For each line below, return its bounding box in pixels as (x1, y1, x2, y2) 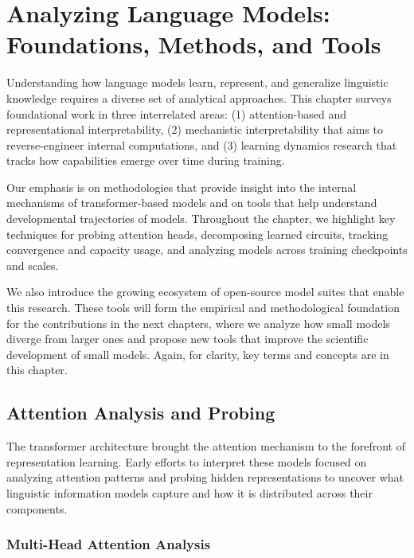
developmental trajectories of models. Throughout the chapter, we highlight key (6, 210, 396, 227)
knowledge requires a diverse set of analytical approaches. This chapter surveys (6, 89, 392, 106)
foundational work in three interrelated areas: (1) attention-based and (6, 105, 346, 122)
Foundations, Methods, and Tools (6, 28, 381, 60)
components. (6, 500, 68, 517)
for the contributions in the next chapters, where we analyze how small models (6, 314, 390, 331)
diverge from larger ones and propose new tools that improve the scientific (6, 330, 369, 347)
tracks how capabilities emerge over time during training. (6, 152, 285, 169)
